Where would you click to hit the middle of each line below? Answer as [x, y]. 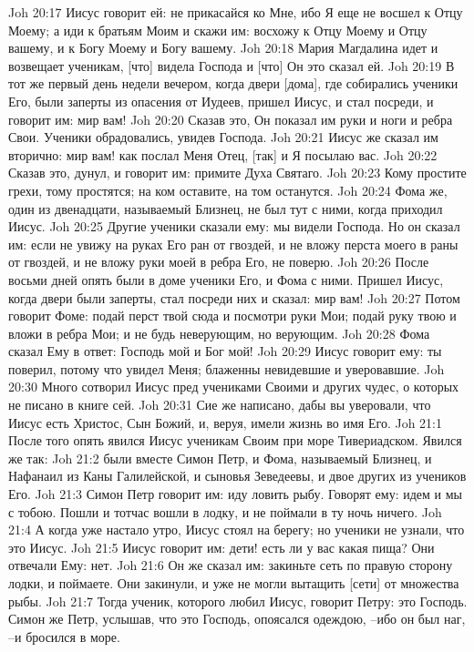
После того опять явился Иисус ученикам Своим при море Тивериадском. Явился [235, 440]
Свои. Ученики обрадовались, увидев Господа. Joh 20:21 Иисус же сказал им [223, 137]
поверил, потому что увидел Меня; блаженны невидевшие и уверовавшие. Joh [227, 368]
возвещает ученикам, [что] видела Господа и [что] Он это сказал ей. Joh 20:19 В [232, 65]
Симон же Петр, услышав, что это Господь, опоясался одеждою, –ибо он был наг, [237, 619]
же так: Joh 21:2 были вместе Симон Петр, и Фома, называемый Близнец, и [220, 458]
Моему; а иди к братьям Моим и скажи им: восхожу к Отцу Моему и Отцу [218, 30]
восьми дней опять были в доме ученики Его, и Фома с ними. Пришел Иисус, [226, 279]
